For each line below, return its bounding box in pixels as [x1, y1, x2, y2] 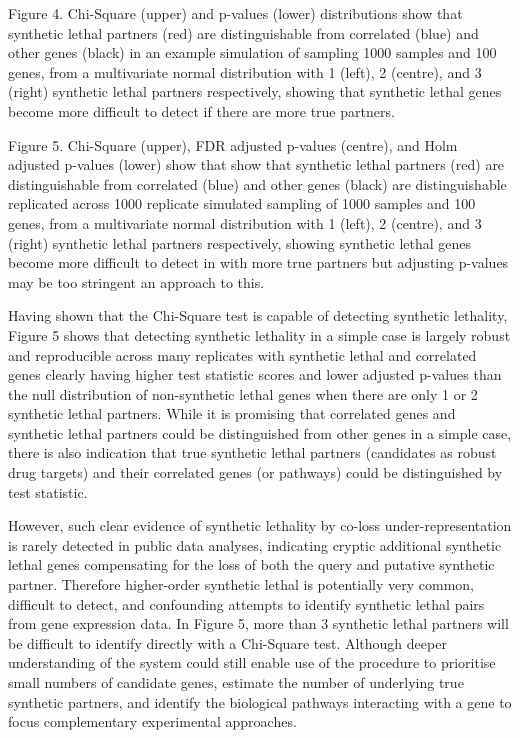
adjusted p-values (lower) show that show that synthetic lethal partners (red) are [8, 154, 505, 175]
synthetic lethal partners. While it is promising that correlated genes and [8, 403, 456, 424]
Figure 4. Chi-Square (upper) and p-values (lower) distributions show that [8, 3, 463, 23]
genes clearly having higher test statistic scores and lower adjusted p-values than [8, 364, 502, 385]
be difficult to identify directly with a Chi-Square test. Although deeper [8, 632, 447, 653]
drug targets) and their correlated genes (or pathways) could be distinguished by [8, 462, 503, 483]
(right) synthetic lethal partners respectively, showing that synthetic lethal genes [8, 81, 502, 102]
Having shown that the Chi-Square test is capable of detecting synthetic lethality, [8, 305, 508, 326]
